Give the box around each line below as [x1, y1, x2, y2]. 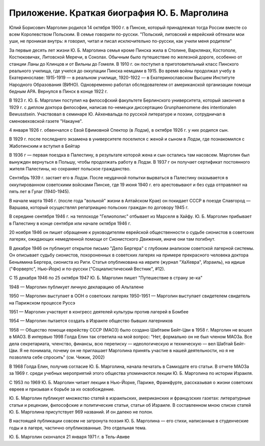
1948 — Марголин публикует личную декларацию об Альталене [9, 284, 144, 290]
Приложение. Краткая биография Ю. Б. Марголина [9, 7, 229, 18]
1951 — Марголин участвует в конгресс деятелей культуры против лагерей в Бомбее [9, 309, 189, 314]
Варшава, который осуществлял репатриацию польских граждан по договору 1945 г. [9, 204, 189, 210]
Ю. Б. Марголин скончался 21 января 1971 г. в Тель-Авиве [9, 434, 130, 440]
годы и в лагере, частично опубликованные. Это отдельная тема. [9, 425, 147, 431]
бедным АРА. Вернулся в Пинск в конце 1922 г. [9, 88, 108, 94]
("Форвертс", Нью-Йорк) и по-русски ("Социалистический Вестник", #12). [9, 266, 165, 272]
